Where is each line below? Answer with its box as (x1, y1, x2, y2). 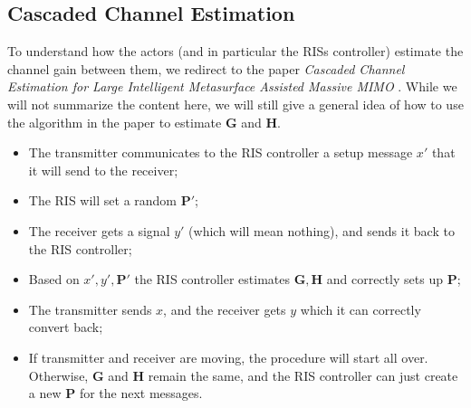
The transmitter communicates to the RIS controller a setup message (28, 143, 413, 162)
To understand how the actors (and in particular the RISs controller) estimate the (7, 42, 464, 61)
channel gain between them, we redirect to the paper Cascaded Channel (7, 59, 405, 78)
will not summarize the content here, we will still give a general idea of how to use (7, 94, 464, 113)
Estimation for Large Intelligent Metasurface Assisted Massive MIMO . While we (7, 77, 457, 96)
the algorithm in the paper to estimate (7, 112, 222, 131)
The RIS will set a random (28, 191, 178, 210)
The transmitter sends (28, 299, 152, 318)
